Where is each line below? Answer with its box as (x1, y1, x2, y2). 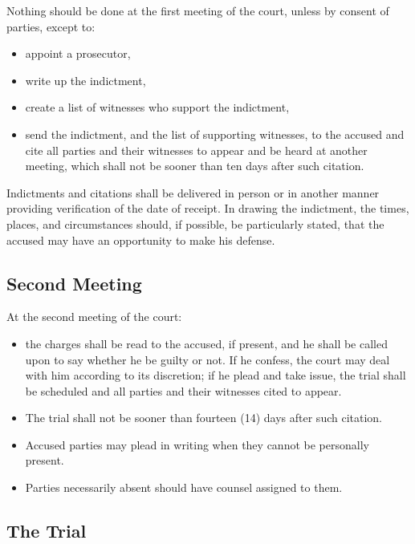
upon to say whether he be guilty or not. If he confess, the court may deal (25, 351, 390, 367)
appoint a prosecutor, (25, 45, 131, 62)
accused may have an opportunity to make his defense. (6, 231, 275, 248)
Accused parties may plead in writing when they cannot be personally (25, 436, 369, 453)
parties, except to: (6, 18, 96, 35)
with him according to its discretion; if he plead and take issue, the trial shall (25, 367, 406, 384)
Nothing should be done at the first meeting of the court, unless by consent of (6, 2, 389, 18)
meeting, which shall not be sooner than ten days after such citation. (25, 157, 364, 174)
